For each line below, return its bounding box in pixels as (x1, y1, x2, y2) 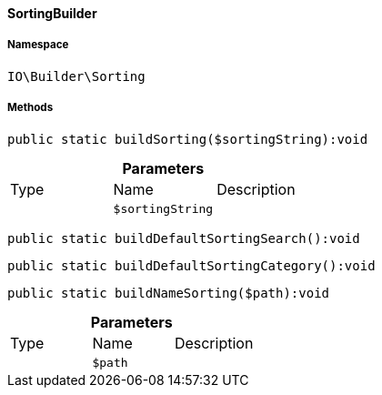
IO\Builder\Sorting (7, 68, 146, 84)
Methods (7, 101, 54, 115)
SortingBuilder (7, 5, 97, 21)
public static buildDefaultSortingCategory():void (7, 258, 376, 273)
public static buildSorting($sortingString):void (7, 131, 368, 147)
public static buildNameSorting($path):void (7, 285, 330, 300)
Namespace (7, 38, 69, 52)
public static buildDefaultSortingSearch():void (7, 230, 360, 246)
